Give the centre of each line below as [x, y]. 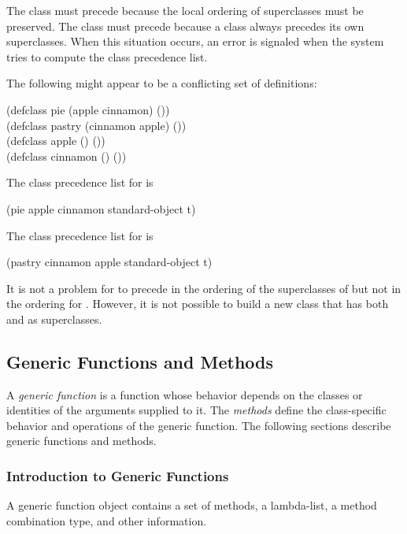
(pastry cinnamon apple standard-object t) [109, 262]
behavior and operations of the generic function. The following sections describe [199, 425]
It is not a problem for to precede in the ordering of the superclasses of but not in [204, 288]
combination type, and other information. [107, 520]
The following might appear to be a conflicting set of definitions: [162, 83]
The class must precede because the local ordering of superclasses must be [185, 10]
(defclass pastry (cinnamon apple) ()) [96, 125]
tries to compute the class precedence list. [107, 56]
